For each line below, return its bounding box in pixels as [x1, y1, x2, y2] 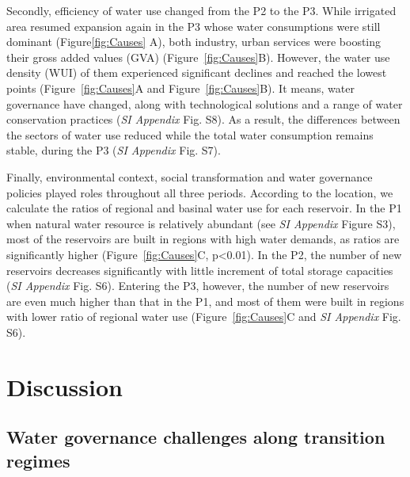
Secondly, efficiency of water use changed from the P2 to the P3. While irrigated [6, 2, 397, 18]
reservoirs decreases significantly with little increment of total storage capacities [6, 261, 393, 278]
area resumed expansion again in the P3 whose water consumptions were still [6, 17, 381, 34]
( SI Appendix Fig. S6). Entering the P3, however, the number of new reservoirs [6, 277, 389, 294]
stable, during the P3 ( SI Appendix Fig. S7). [6, 142, 221, 158]
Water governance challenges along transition [6, 425, 385, 449]
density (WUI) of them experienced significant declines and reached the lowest [6, 64, 387, 81]
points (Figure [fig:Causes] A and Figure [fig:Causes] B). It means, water [6, 79, 355, 96]
